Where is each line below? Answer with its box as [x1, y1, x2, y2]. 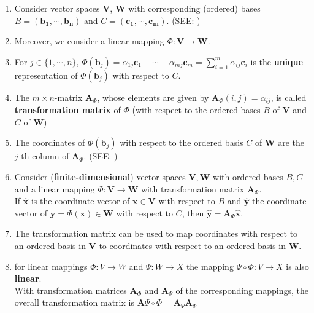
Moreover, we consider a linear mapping [14, 34, 164, 47]
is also [286, 260, 309, 272]
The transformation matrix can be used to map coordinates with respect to [14, 227, 298, 240]
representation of [14, 68, 78, 81]
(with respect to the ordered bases [132, 103, 261, 116]
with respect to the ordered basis [120, 136, 243, 149]
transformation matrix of [14, 103, 121, 116]
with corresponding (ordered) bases [128, 2, 261, 14]
